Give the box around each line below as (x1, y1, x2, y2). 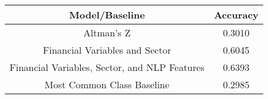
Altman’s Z (83, 26, 131, 39)
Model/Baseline (69, 8, 145, 21)
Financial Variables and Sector (42, 43, 171, 57)
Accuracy (214, 8, 259, 21)
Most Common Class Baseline (44, 78, 170, 91)
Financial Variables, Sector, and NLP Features (10, 60, 205, 74)
